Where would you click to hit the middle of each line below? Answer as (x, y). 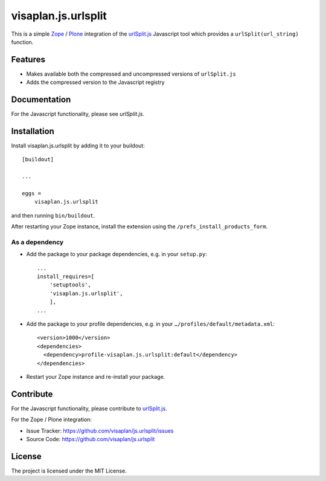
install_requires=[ (66, 277)
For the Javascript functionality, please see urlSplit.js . (78, 114)
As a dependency (37, 242)
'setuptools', (70, 285)
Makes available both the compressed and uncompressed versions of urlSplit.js (131, 74)
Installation (33, 131)
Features (28, 60)
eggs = (32, 193)
